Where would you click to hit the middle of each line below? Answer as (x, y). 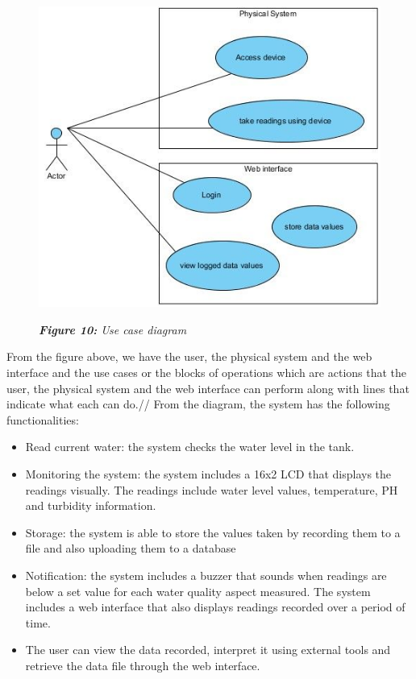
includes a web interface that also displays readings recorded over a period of (215, 607)
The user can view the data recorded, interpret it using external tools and (208, 650)
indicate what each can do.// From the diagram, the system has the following (198, 404)
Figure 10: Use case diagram (113, 329)
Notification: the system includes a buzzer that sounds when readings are (206, 575)
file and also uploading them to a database (131, 548)
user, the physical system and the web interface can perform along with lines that (208, 388)
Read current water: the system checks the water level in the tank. (190, 447)
